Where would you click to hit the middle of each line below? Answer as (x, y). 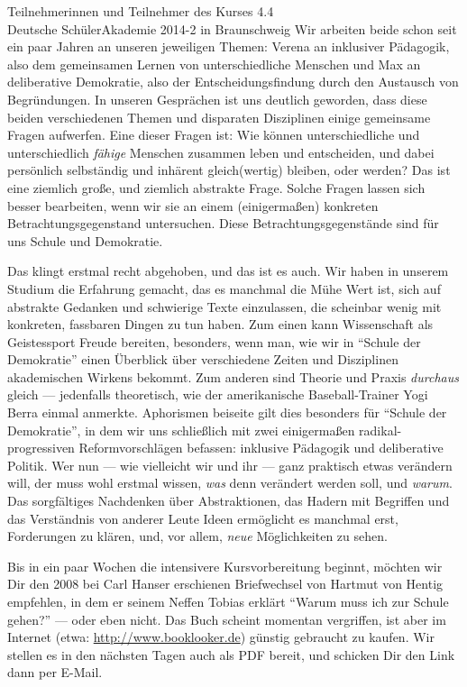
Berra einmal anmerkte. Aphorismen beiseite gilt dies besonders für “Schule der (227, 412)
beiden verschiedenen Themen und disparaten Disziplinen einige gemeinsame (219, 117)
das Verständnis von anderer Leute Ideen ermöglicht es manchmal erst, (203, 518)
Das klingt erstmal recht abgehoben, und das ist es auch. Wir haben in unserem (228, 271)
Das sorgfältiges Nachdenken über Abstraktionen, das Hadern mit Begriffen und (229, 501)
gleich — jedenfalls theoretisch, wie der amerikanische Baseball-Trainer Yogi (218, 394)
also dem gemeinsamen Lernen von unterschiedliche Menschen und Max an (214, 64)
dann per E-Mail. (55, 672)
